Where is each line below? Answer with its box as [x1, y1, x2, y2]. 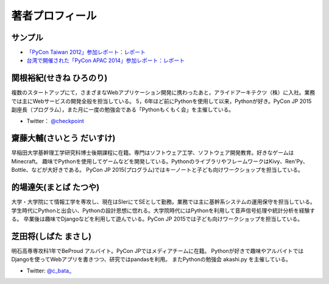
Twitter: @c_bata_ [26, 267, 72, 274]
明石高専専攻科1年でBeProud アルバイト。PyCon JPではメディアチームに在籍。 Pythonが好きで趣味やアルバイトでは [11, 247, 304, 254]
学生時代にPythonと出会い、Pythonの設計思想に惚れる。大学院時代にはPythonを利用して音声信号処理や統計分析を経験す [11, 207, 316, 214]
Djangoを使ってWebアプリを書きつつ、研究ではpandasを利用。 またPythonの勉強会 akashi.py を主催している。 [11, 256, 292, 263]
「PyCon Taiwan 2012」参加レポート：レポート [26, 49, 146, 56]
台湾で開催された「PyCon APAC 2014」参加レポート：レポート [26, 57, 185, 64]
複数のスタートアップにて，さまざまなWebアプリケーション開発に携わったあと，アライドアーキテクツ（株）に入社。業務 [11, 89, 316, 96]
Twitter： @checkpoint [26, 117, 85, 124]
